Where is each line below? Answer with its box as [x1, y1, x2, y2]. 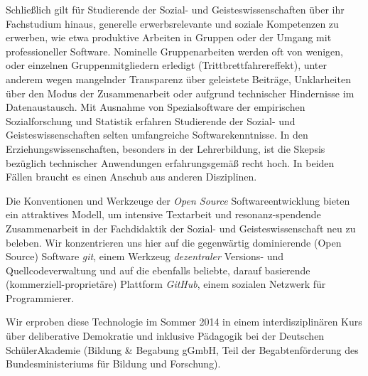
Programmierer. [6, 290, 75, 305]
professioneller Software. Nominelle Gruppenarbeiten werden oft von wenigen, [6, 43, 343, 58]
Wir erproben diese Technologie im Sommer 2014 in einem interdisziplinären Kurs [6, 314, 362, 329]
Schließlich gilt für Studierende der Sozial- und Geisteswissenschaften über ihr [6, 2, 345, 16]
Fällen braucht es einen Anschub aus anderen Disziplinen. [6, 169, 257, 184]
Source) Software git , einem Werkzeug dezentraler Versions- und [6, 249, 284, 264]
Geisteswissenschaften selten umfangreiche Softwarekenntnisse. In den [6, 127, 308, 142]
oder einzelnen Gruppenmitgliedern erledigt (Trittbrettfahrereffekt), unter [6, 58, 328, 72]
